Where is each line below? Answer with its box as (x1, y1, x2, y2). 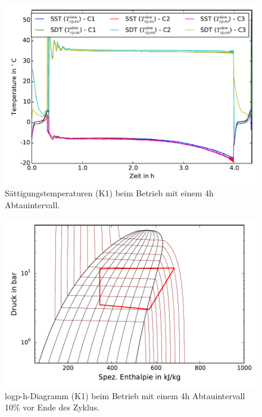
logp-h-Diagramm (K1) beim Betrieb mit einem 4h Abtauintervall (5, 389, 245, 402)
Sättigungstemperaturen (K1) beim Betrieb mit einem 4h (5, 187, 214, 199)
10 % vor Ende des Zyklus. (5, 401, 100, 413)
